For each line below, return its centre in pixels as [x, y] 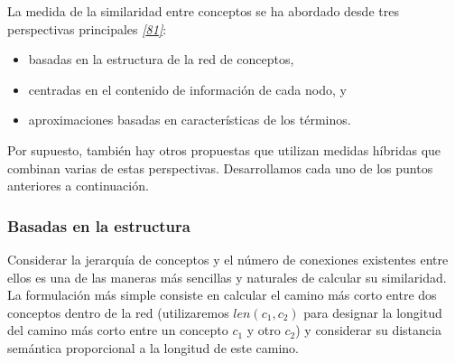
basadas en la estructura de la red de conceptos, [161, 59]
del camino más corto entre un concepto [118, 330]
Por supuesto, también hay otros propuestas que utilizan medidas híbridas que [224, 149]
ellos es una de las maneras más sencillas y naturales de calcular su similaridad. [227, 277]
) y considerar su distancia [368, 330]
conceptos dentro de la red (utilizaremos [118, 312]
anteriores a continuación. [78, 186]
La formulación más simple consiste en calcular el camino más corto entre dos [222, 295]
